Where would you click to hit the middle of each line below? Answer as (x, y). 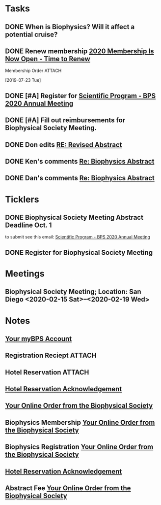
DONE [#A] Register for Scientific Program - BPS (80, 96)
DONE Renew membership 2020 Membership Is (80, 51)
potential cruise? (31, 34)
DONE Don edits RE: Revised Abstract (64, 145)
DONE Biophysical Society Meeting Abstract (74, 217)
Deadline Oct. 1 (28, 225)
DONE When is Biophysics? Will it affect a (70, 27)
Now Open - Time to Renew (48, 59)
